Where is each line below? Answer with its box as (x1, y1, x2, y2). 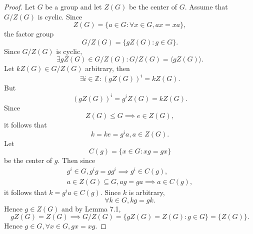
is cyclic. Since (37, 11, 82, 21)
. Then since (57, 155, 95, 165)
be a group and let (45, 1, 102, 11)
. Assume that (184, 1, 228, 11)
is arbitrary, (128, 187, 165, 197)
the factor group (4, 28, 54, 39)
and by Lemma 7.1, (61, 203, 121, 213)
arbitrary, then (85, 63, 130, 73)
